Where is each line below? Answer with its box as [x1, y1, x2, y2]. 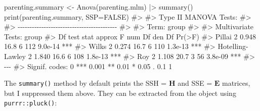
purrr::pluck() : [4, 97, 57, 108]
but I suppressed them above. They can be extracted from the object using [4, 87, 236, 98]
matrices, [222, 78, 250, 88]
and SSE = [178, 78, 212, 88]
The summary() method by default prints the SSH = [4, 78, 167, 88]
